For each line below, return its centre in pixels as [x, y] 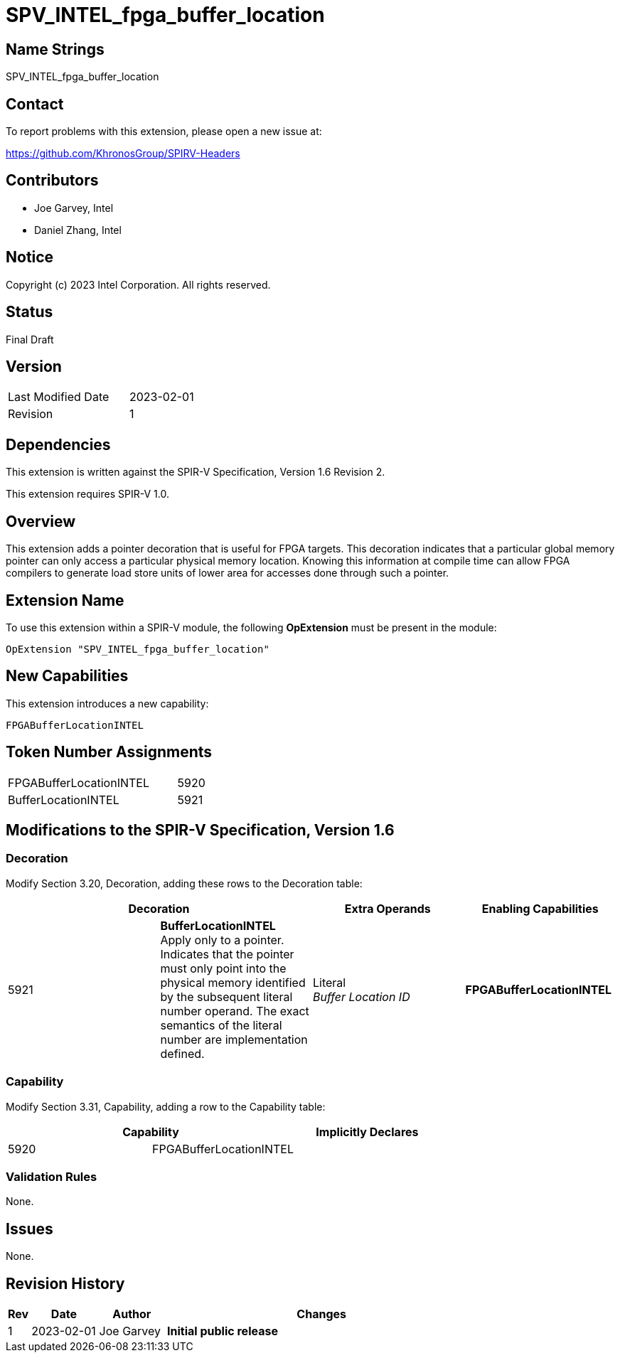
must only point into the [223, 968]
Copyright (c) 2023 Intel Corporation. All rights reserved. [138, 284]
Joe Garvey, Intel [74, 208]
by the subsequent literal [226, 996]
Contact [35, 104]
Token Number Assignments [109, 752]
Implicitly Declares [367, 1132]
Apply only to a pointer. [222, 940]
